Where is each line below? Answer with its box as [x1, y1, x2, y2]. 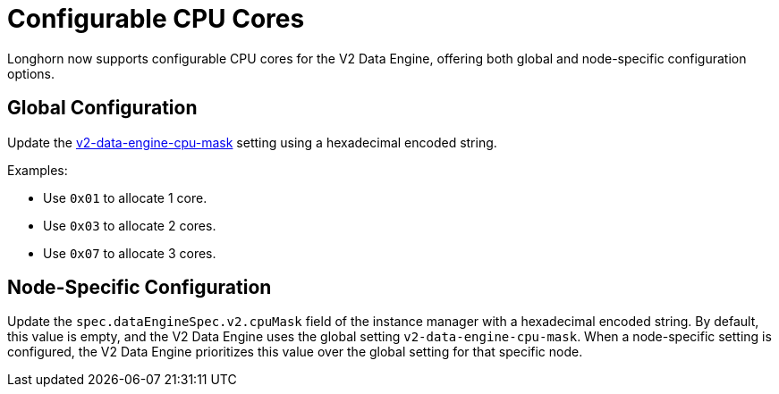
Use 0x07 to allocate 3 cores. [43, 245, 216, 261]
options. [7, 65, 55, 81]
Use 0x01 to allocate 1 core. [43, 189, 207, 205]
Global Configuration [7, 96, 198, 120]
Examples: [7, 162, 68, 178]
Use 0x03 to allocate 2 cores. [43, 217, 216, 233]
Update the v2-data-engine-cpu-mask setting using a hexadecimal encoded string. [7, 134, 497, 150]
